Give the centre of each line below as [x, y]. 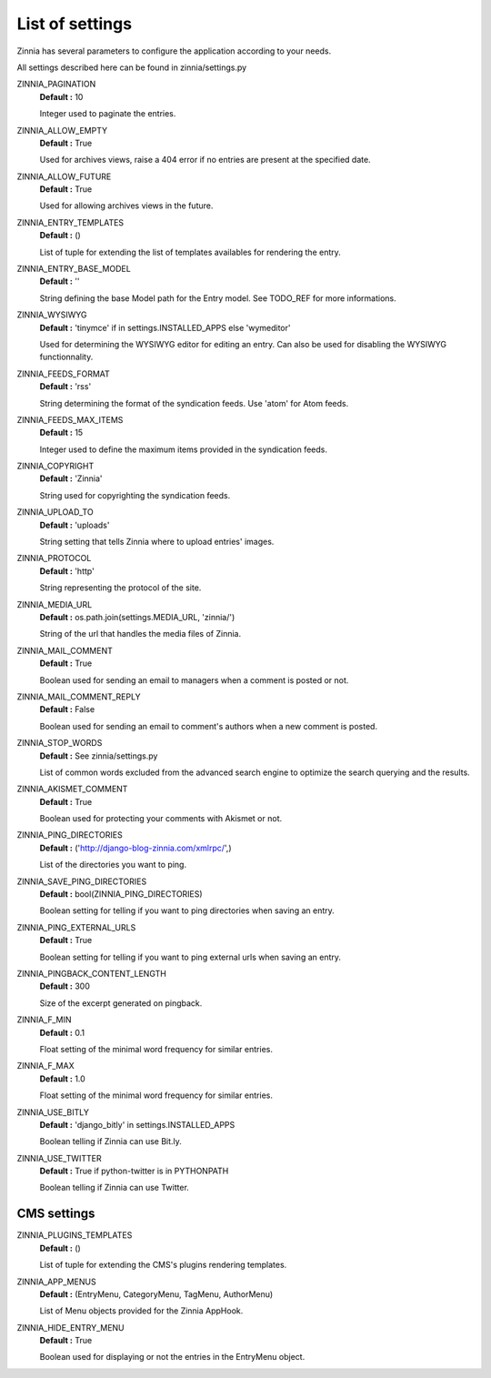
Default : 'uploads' [75, 525]
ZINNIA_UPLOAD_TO [55, 512]
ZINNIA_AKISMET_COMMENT [72, 789]
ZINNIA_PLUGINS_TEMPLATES [75, 1235]
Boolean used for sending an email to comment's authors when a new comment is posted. [208, 726]
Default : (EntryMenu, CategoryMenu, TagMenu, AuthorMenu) [156, 1294]
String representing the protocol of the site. [120, 588]
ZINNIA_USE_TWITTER [59, 1158]
